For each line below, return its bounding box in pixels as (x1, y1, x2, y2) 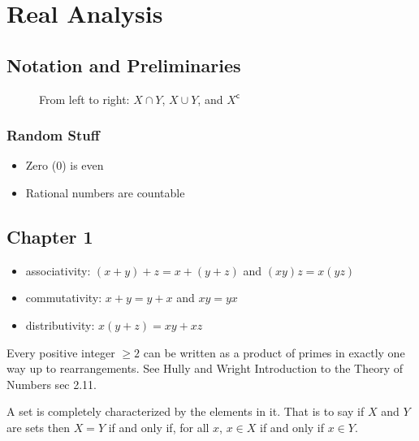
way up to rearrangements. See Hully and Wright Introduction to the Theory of (6, 360, 404, 377)
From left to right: (39, 90, 130, 107)
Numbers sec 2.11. (6, 375, 97, 392)
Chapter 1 (6, 223, 93, 249)
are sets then (6, 418, 70, 435)
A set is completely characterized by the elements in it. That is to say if (6, 403, 365, 420)
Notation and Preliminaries (6, 52, 241, 77)
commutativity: (25, 289, 102, 306)
